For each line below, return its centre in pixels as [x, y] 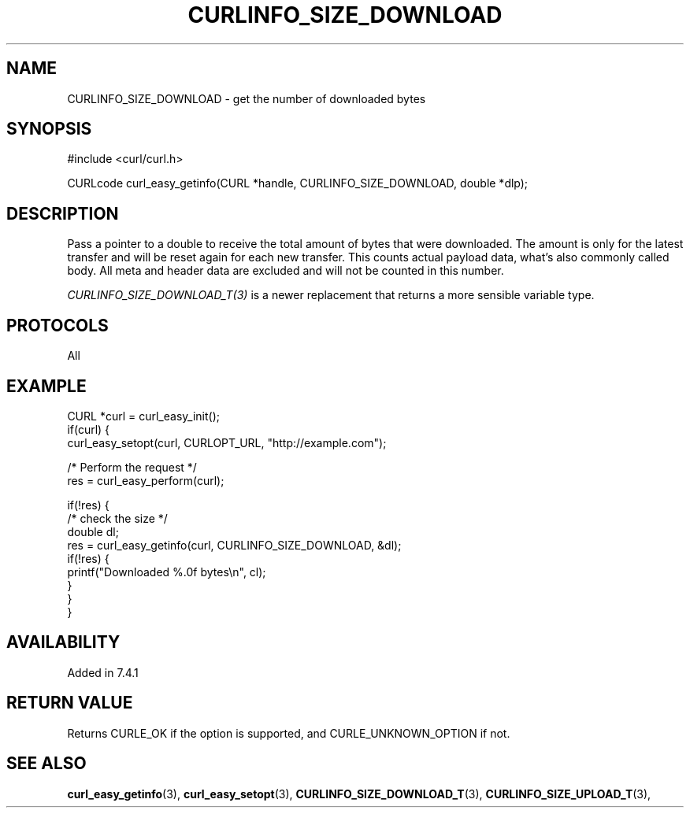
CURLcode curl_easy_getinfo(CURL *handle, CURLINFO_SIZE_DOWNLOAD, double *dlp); [298, 183]
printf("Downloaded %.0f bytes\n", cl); [167, 572]
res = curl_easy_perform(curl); [146, 480]
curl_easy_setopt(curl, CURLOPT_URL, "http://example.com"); [227, 442]
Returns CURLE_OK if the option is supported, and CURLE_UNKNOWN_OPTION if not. [289, 733]
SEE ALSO [46, 764]
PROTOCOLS [57, 325]
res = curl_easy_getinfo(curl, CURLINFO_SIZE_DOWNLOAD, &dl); [234, 545]
